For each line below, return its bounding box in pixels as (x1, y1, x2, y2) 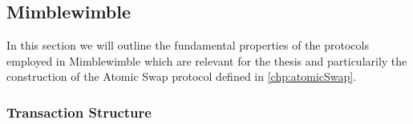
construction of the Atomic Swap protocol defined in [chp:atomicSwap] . (6, 68, 357, 85)
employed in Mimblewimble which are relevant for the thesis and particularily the (6, 52, 407, 69)
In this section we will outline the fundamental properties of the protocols (6, 37, 369, 54)
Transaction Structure (6, 102, 152, 122)
